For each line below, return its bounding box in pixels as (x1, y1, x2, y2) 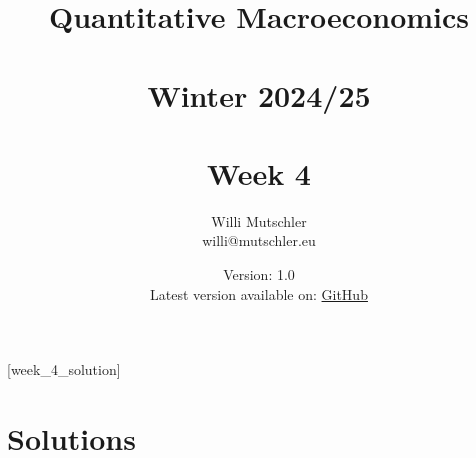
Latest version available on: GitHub (150, 283, 368, 304)
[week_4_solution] (7, 359, 121, 380)
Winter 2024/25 (147, 74, 371, 115)
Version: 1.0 (223, 264, 295, 285)
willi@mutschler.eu (202, 230, 316, 251)
